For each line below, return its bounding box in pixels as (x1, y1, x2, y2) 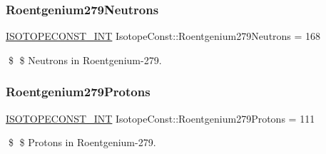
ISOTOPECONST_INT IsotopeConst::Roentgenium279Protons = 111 (6, 111, 315, 125)
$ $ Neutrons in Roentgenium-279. (8, 52, 162, 67)
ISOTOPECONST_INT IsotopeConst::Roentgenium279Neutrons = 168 (6, 29, 321, 43)
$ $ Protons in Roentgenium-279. (8, 135, 156, 150)
